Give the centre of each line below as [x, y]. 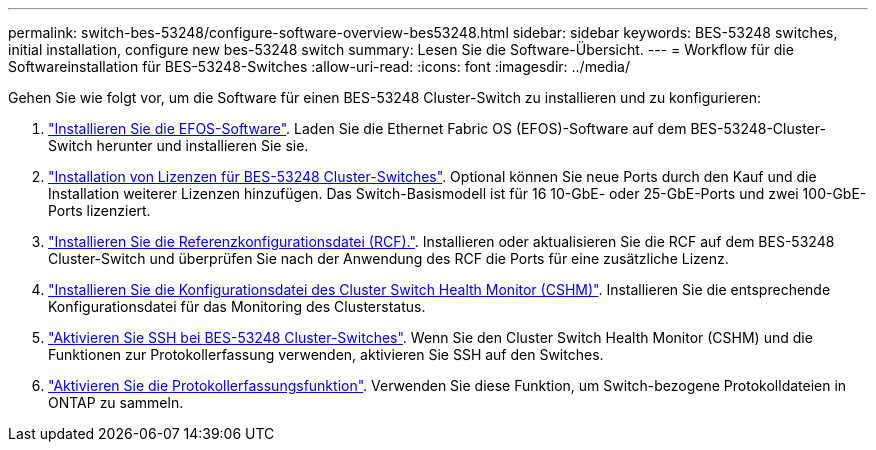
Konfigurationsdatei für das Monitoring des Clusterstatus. [237, 306]
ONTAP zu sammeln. [116, 402]
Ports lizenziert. [99, 210]
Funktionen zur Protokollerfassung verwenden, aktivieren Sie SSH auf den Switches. [326, 354]
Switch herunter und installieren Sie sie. [178, 145]
